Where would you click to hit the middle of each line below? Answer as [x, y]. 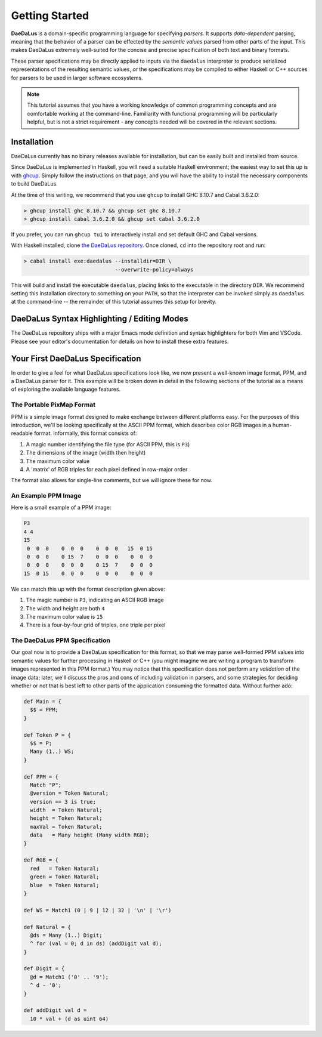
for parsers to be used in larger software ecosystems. [77, 78]
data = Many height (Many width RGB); [90, 835]
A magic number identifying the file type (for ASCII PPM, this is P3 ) [108, 444]
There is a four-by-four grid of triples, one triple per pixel [96, 625]
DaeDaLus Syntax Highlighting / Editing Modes [100, 319]
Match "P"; [46, 785]
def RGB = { [41, 860]
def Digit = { [44, 969]
